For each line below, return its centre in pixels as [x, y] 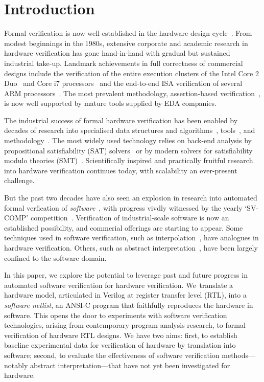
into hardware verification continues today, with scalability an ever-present [121, 170]
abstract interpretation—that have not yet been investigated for [130, 365]
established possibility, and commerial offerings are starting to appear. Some [124, 227]
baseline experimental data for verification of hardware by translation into [120, 345]
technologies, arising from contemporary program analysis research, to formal [125, 325]
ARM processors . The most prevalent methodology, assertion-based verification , [132, 93]
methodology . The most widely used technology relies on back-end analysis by [128, 140]
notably [16, 365]
